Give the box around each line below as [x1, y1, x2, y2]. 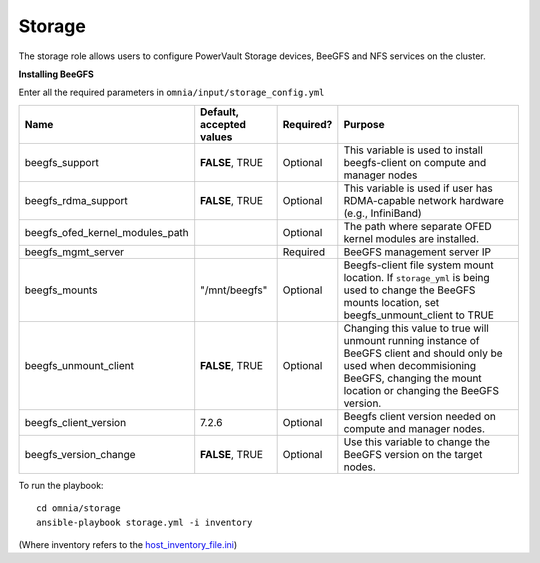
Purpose [343, 117, 385, 131]
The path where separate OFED [343, 219, 492, 233]
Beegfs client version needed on [343, 409, 497, 423]
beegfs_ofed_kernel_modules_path [24, 225, 189, 239]
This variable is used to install [343, 143, 484, 157]
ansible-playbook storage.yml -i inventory [36, 516, 253, 528]
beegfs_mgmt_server [24, 245, 125, 259]
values [200, 130, 233, 144]
